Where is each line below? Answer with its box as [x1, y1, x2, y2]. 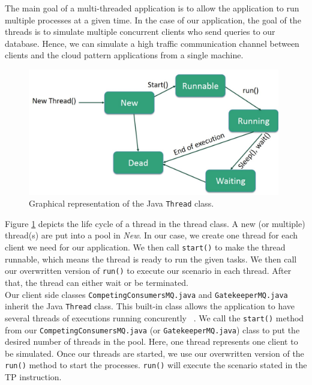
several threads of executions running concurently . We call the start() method [5, 311, 304, 324]
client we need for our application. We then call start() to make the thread [5, 241, 286, 253]
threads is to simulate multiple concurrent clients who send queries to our [5, 25, 275, 38]
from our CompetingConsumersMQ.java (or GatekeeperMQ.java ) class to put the [5, 323, 300, 336]
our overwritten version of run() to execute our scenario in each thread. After [5, 264, 292, 277]
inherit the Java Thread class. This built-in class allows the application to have [5, 300, 295, 312]
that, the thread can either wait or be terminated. [5, 276, 188, 288]
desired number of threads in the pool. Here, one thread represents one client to [5, 335, 298, 348]
